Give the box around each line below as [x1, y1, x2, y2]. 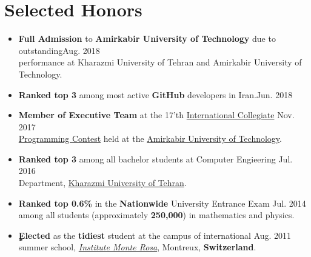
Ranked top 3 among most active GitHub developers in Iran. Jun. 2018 [18, 88, 293, 101]
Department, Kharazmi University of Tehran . [18, 176, 187, 189]
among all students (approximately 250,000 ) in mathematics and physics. [18, 209, 295, 221]
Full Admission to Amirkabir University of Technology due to [18, 32, 276, 45]
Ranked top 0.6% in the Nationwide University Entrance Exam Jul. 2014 [18, 196, 306, 209]
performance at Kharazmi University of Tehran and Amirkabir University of [18, 56, 302, 68]
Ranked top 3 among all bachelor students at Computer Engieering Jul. [18, 152, 293, 165]
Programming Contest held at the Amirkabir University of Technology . [18, 132, 282, 145]
